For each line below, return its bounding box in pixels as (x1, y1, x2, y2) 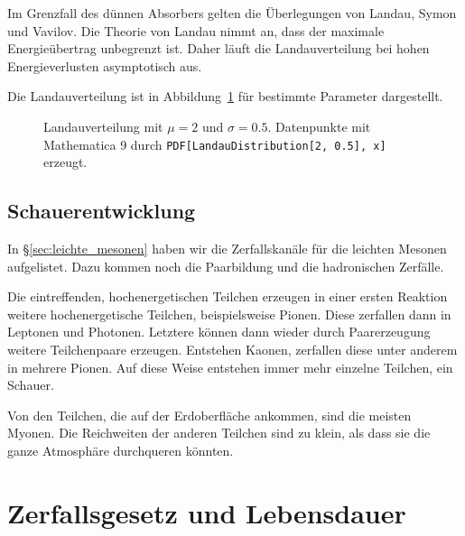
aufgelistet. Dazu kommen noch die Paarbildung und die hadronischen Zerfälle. (7, 256, 444, 275)
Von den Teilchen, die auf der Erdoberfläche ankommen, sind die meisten (7, 405, 412, 424)
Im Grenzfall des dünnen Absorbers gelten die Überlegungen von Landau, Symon (7, 4, 457, 22)
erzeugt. (43, 152, 88, 171)
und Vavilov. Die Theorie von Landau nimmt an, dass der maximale (7, 21, 385, 40)
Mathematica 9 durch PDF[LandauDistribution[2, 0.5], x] (43, 134, 386, 153)
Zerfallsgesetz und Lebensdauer (7, 494, 406, 531)
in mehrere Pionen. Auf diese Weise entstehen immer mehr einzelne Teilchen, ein (7, 357, 453, 376)
